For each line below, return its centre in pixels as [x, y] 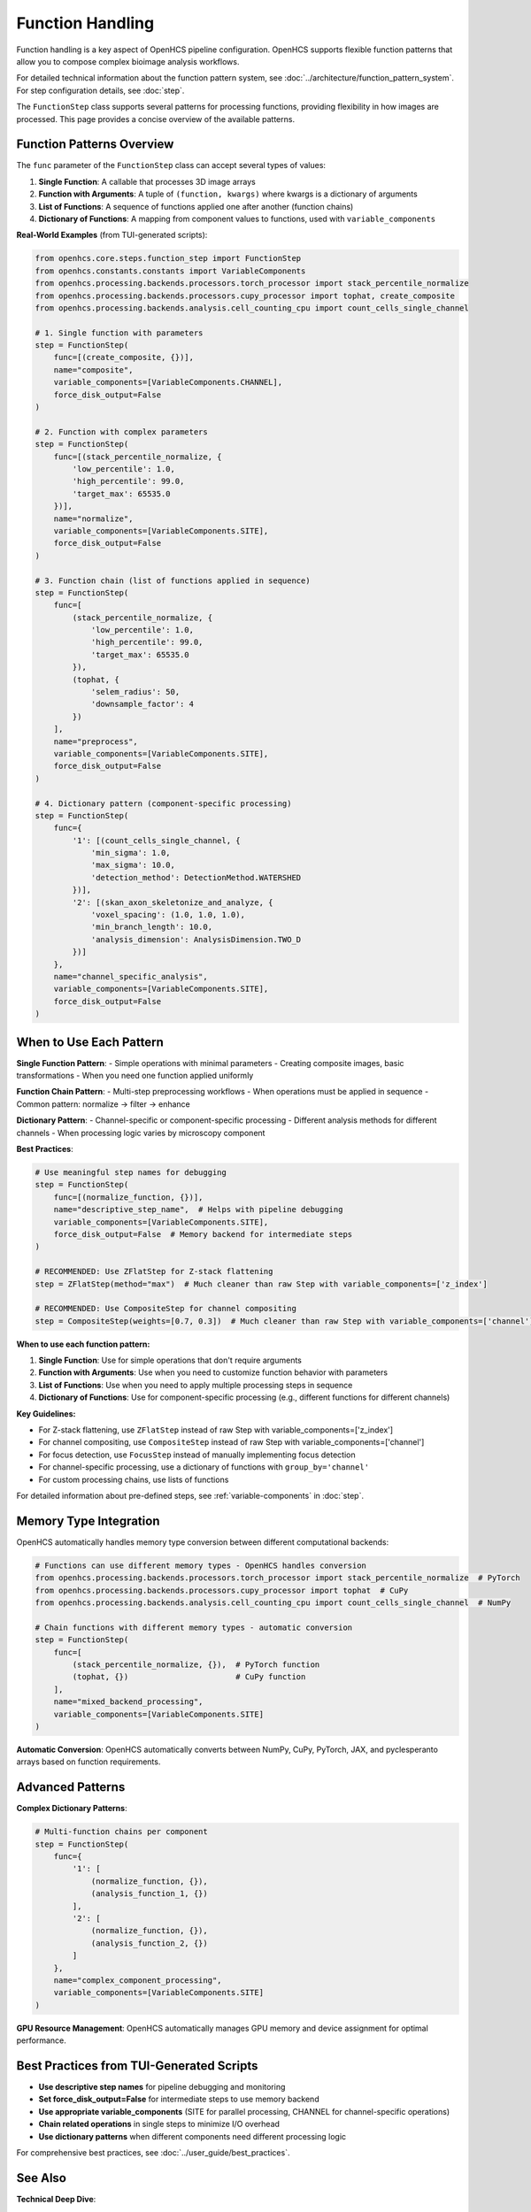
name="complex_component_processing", [138, 1980]
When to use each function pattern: [83, 1344]
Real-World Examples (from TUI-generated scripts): [112, 235]
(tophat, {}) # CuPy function [189, 1677]
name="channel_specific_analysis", [131, 976]
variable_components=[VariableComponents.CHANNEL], [168, 382]
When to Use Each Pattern [90, 1042]
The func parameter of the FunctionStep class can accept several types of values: [171, 165]
